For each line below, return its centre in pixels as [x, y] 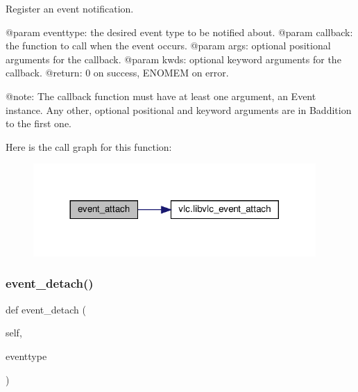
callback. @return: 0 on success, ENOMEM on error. [117, 73]
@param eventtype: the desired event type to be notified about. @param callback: [179, 32]
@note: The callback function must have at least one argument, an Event [161, 96]
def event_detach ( [46, 309]
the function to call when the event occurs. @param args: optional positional [168, 46]
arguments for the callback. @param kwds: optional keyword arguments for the [173, 59]
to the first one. [39, 123]
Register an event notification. [70, 8]
